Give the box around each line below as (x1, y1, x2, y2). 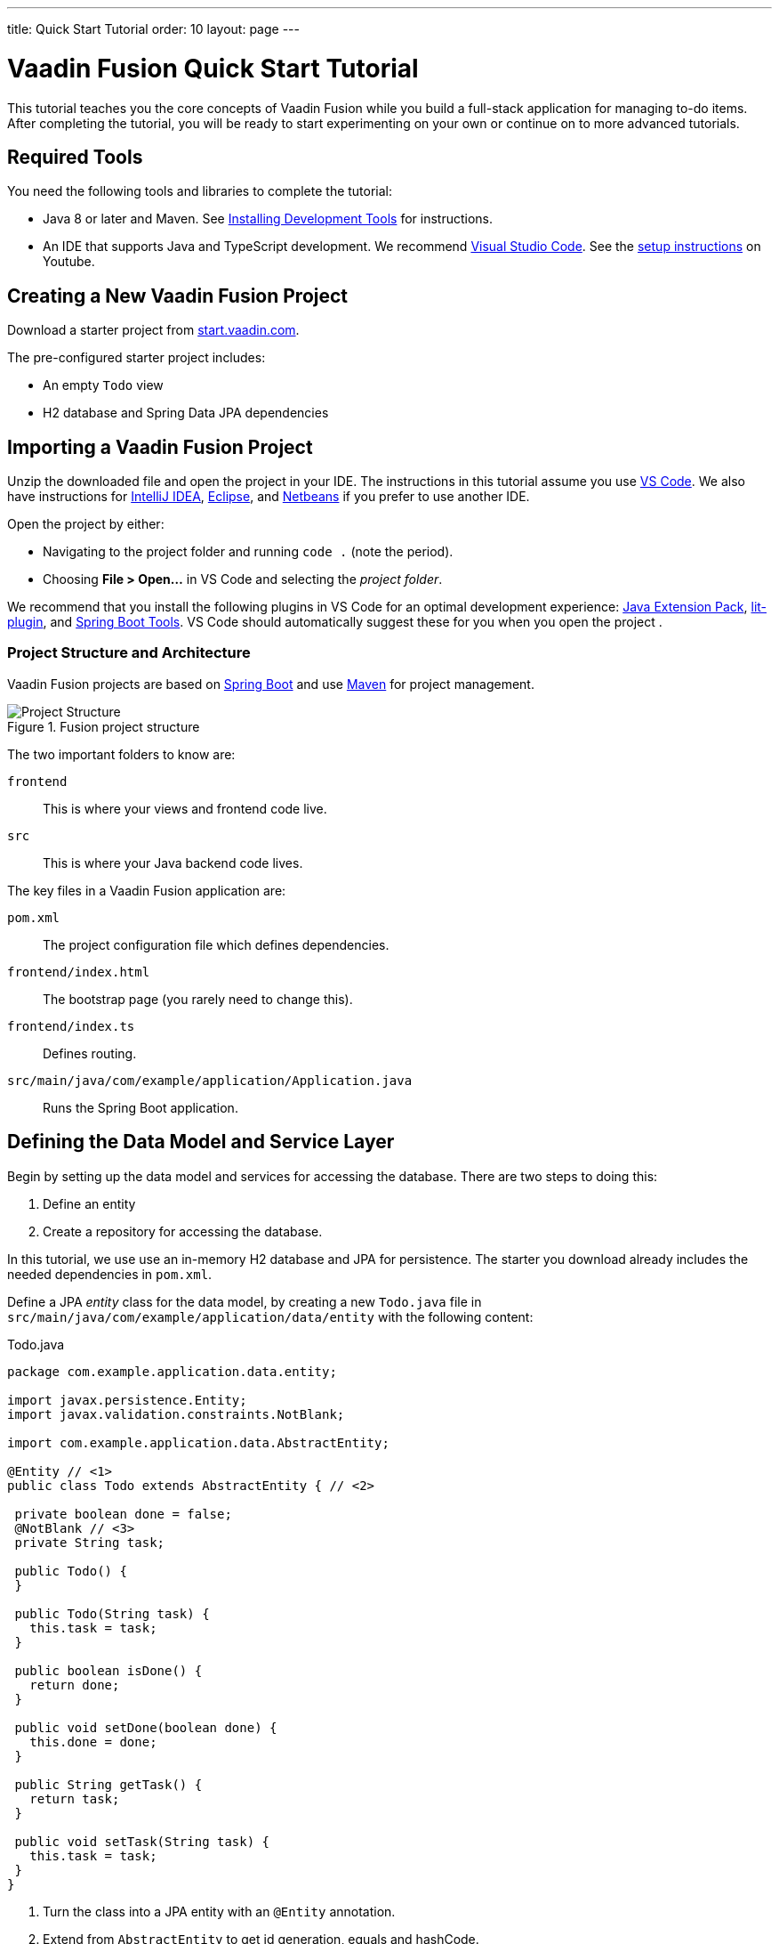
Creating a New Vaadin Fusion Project (7, 284, 349, 307)
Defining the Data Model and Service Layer (7, 1130, 395, 1154)
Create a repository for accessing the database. (43, 1223, 323, 1239)
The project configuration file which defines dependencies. (43, 936, 389, 952)
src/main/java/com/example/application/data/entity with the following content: (7, 1308, 534, 1324)
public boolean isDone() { (14, 1663, 203, 1678)
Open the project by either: (7, 516, 165, 532)
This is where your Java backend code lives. (43, 855, 303, 871)
